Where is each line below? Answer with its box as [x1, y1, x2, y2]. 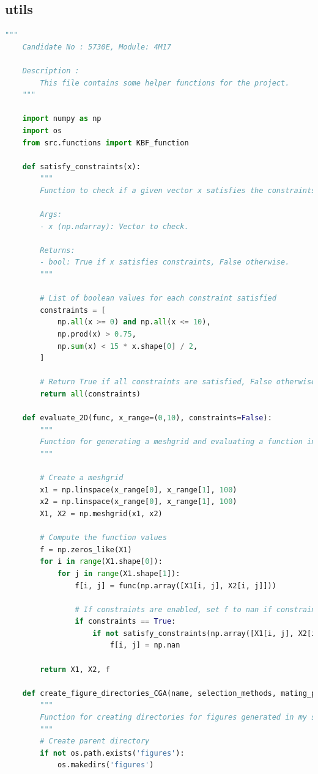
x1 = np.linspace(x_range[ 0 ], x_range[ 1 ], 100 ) [40, 485, 237, 494]
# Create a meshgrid [40, 473, 124, 483]
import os [22, 126, 62, 135]
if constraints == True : [75, 617, 176, 626]
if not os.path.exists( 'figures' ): [40, 748, 185, 758]
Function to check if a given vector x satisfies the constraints [40, 186, 316, 195]
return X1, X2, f [40, 665, 110, 674]
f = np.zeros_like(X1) [40, 545, 132, 554]
